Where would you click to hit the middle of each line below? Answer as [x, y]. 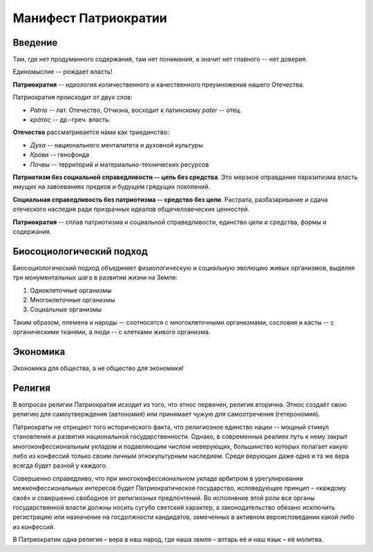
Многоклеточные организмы [73, 300]
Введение [35, 43]
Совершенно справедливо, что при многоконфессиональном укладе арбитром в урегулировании [158, 478]
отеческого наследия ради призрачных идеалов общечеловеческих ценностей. [131, 209]
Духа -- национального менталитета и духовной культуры [116, 145]
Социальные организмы [66, 310]
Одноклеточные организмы [71, 290]
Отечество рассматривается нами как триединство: [91, 132]
